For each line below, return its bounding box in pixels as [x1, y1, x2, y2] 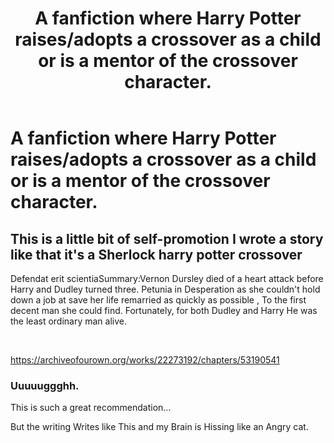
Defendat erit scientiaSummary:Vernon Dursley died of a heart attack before [10, 273, 324, 284]
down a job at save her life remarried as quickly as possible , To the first [10, 294, 307, 306]
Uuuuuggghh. [10, 378, 80, 392]
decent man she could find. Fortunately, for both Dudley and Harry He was [10, 305, 318, 316]
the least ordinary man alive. [10, 315, 128, 327]
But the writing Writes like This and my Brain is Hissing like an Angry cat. [10, 421, 309, 433]
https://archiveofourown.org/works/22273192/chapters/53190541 [10, 354, 280, 366]
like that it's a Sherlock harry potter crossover [10, 246, 303, 263]
